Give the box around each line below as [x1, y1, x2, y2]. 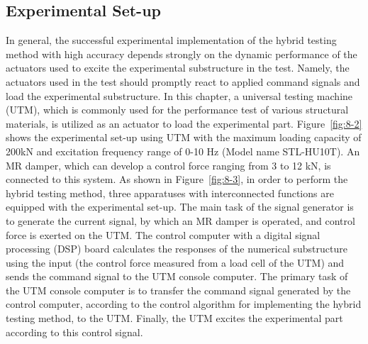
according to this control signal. [6, 324, 143, 339]
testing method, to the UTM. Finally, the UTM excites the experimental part [6, 311, 343, 326]
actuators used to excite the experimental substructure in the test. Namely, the [6, 60, 350, 75]
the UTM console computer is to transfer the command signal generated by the [6, 282, 351, 297]
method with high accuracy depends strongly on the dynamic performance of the [6, 46, 357, 61]
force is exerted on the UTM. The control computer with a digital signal [6, 227, 320, 242]
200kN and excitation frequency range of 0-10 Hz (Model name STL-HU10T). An [6, 143, 360, 158]
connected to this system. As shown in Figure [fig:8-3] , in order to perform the [6, 172, 348, 187]
